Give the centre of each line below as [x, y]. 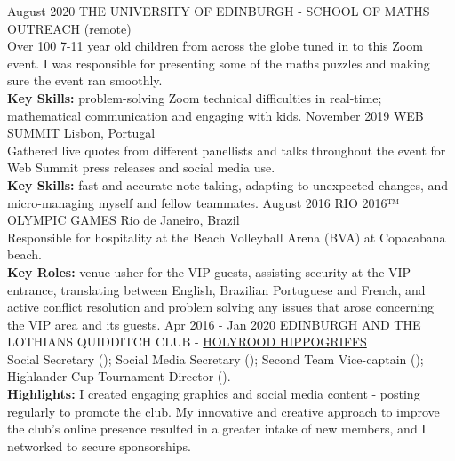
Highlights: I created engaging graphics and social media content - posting [214, 394]
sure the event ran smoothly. [85, 80]
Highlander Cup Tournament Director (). [119, 376]
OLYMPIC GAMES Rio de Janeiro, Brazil [124, 220]
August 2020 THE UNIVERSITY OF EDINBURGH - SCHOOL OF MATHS [219, 11]
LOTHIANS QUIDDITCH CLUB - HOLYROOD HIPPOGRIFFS [187, 342]
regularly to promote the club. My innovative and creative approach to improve [224, 411]
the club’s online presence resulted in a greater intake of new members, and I [217, 429]
